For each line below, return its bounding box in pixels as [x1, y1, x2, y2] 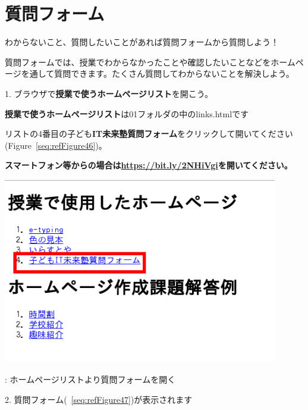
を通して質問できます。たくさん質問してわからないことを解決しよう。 [21, 67, 294, 80]
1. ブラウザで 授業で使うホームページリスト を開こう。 [5, 87, 213, 99]
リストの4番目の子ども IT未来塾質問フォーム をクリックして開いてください [5, 127, 293, 140]
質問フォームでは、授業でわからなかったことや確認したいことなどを [5, 55, 271, 68]
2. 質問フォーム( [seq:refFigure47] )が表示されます [5, 393, 193, 405]
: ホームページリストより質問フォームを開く [5, 373, 176, 385]
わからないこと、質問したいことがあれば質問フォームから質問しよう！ [5, 36, 279, 48]
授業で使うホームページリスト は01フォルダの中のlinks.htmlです [5, 107, 249, 120]
